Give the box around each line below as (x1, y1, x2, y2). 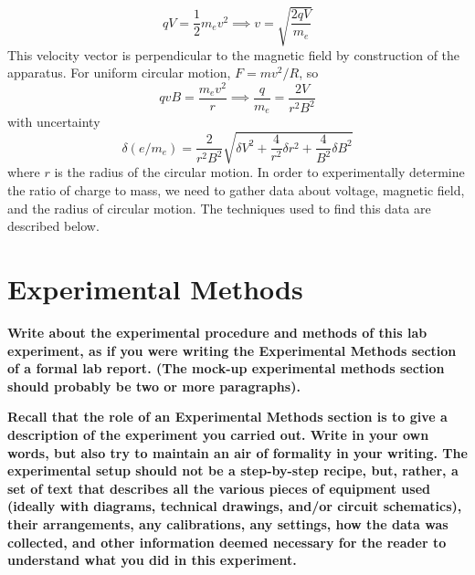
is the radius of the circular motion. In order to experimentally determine (54, 162, 465, 182)
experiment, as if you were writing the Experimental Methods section (7, 340, 457, 360)
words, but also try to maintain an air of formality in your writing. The (7, 443, 468, 462)
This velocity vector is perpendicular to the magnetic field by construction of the (7, 45, 460, 64)
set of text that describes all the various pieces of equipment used (7, 478, 430, 497)
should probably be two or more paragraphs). (7, 376, 301, 395)
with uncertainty (7, 112, 100, 131)
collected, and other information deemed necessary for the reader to (7, 532, 447, 551)
